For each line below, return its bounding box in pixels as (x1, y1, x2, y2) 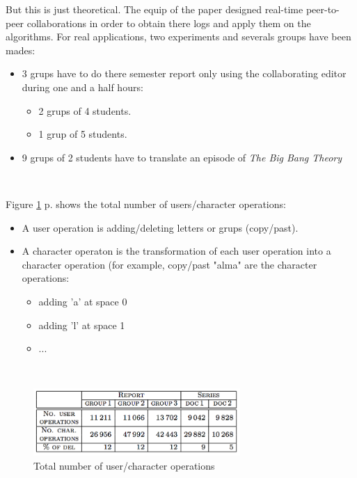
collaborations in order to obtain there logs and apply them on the (26, 15, 311, 30)
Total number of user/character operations (33, 458, 215, 472)
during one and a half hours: (22, 79, 143, 94)
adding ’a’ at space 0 (38, 294, 127, 308)
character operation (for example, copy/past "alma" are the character (22, 257, 317, 271)
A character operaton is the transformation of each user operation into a (22, 244, 331, 258)
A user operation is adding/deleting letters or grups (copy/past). (22, 220, 299, 234)
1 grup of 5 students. (38, 127, 127, 141)
